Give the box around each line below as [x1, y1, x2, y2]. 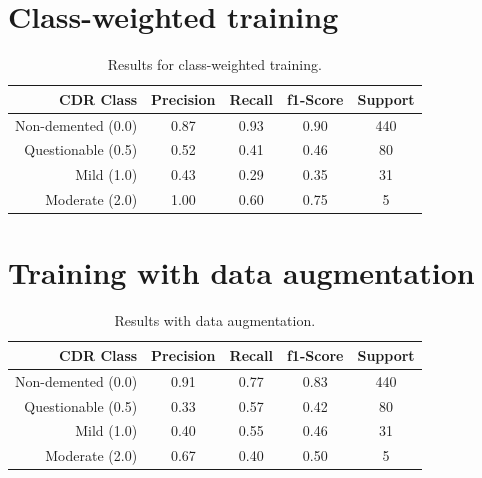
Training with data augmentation [8, 252, 475, 293]
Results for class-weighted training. [107, 54, 322, 75]
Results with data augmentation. [114, 310, 316, 331]
